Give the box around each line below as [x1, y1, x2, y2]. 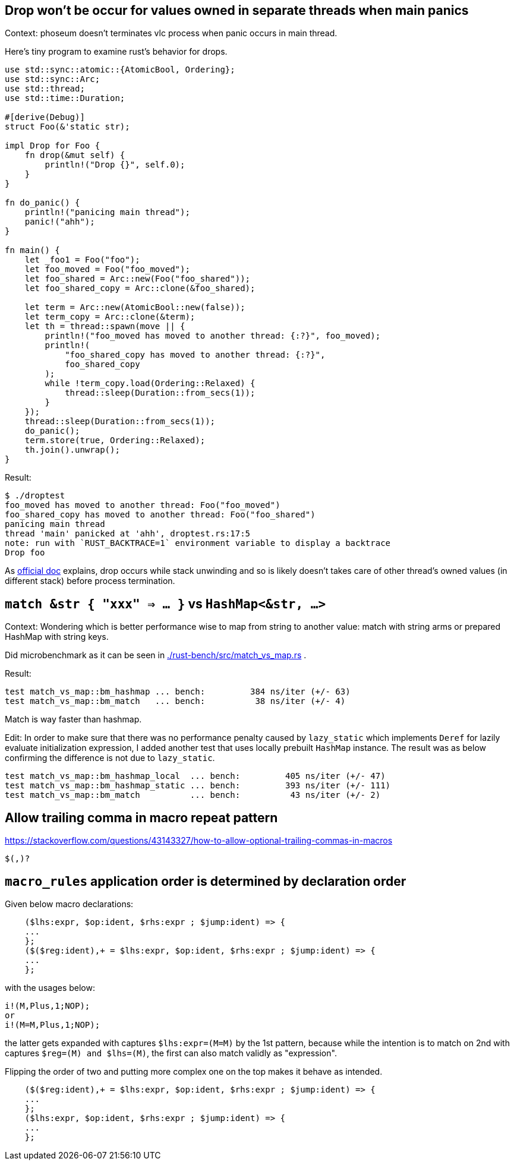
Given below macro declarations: [5, 898, 134, 909]
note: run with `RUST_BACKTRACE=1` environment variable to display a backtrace [5, 538, 391, 548]
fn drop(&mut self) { [24, 150, 125, 160]
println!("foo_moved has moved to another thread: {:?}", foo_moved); [45, 331, 381, 341]
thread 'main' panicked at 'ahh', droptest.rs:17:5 [5, 529, 251, 539]
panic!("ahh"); [24, 217, 95, 227]
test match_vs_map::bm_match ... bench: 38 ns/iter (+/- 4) [5, 696, 346, 706]
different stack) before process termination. [5, 576, 175, 586]
